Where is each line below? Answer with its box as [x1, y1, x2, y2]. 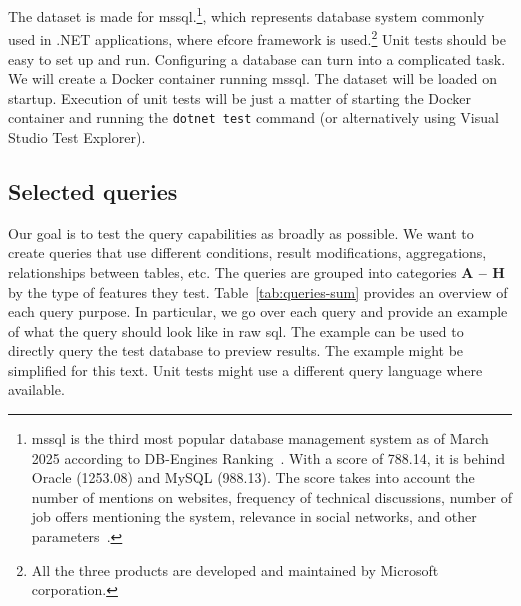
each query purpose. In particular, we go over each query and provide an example [8, 301, 508, 322]
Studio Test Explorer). [8, 126, 146, 147]
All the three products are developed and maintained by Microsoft [31, 559, 439, 580]
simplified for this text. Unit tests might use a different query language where [8, 359, 483, 380]
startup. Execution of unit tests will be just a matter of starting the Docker [8, 87, 471, 108]
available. [8, 379, 65, 400]
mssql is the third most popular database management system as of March [31, 428, 489, 449]
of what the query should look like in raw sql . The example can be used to [8, 320, 464, 341]
